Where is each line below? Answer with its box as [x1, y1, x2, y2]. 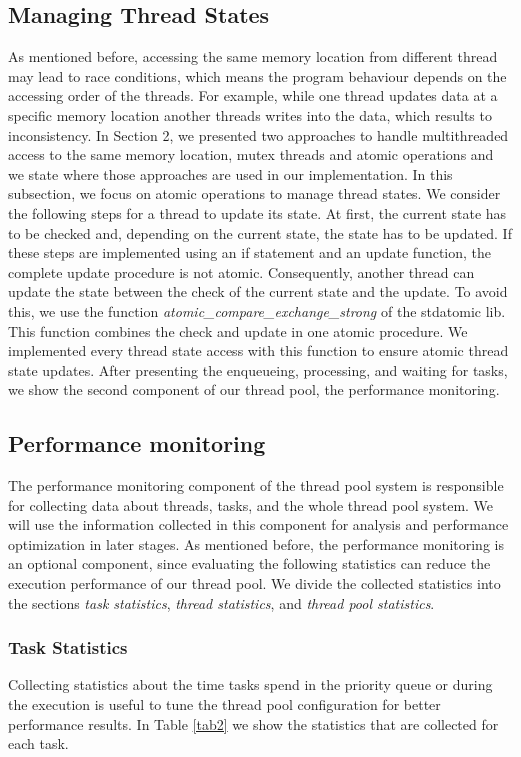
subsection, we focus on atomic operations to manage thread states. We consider [8, 183, 501, 204]
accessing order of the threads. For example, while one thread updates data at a [8, 85, 498, 106]
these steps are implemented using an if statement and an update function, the [8, 242, 492, 263]
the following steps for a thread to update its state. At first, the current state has [8, 202, 507, 223]
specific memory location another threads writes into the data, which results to [8, 104, 492, 125]
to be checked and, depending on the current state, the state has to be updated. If [8, 222, 512, 243]
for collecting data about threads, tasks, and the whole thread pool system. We [8, 494, 494, 515]
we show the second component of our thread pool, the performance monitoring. [8, 379, 500, 400]
